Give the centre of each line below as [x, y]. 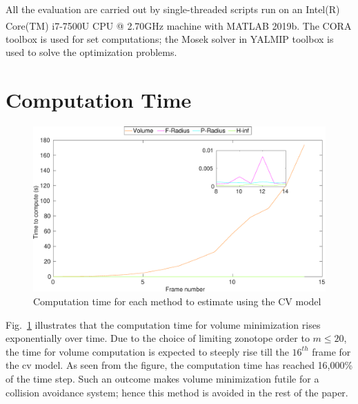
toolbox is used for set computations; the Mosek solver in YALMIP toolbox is [170, 38]
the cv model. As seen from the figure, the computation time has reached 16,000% [179, 365]
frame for [331, 351]
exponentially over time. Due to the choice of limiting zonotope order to [158, 338]
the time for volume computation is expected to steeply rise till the [147, 351]
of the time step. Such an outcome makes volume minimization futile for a [162, 379]
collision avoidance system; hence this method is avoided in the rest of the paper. [177, 392]
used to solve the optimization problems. [91, 52]
